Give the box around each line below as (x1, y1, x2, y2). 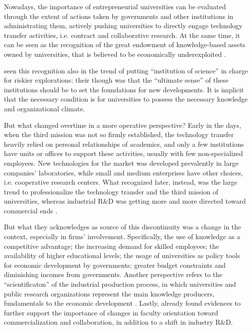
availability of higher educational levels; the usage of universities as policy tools (4, 250, 240, 261)
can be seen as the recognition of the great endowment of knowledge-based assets (4, 39, 246, 50)
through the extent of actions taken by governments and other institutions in (4, 11, 234, 21)
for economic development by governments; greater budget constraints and (4, 260, 226, 270)
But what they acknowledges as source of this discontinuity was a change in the (4, 222, 241, 232)
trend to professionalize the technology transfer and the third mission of (4, 186, 218, 196)
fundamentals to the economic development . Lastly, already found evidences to (4, 298, 241, 308)
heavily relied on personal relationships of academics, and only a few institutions (4, 139, 244, 149)
